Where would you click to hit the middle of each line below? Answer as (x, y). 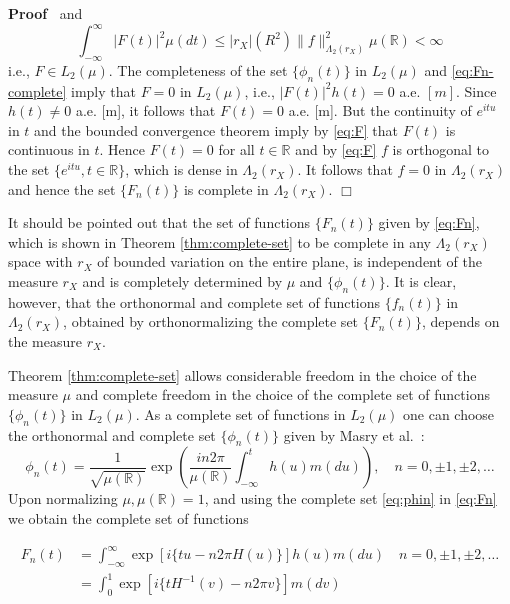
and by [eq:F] (336, 149)
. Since (476, 90)
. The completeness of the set (198, 69)
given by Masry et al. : (354, 434)
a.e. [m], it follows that (145, 110)
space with (40, 261)
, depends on (460, 321)
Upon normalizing (63, 498)
